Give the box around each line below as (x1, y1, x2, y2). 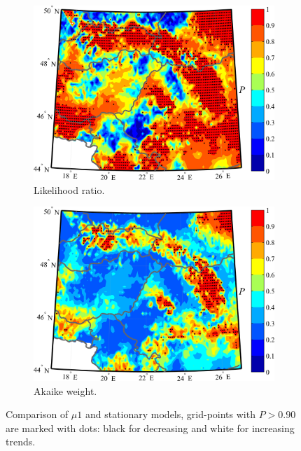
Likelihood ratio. (34, 182, 105, 197)
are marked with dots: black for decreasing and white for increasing (6, 420, 295, 435)
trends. (6, 434, 36, 449)
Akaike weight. (34, 383, 97, 398)
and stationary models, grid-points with (85, 407, 255, 422)
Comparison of (6, 407, 69, 422)
